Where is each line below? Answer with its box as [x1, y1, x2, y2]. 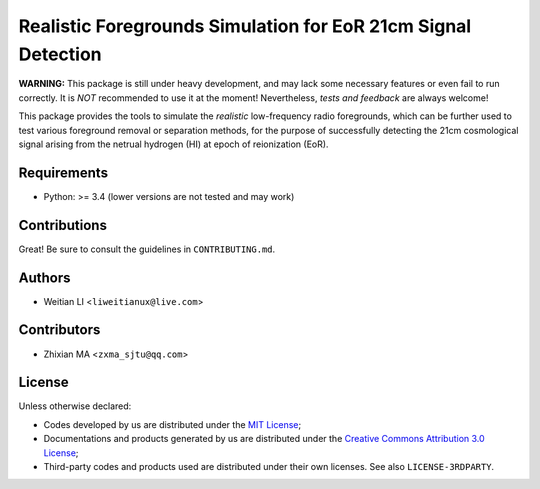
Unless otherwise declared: [18, 400, 132, 412]
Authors [18, 269, 71, 286]
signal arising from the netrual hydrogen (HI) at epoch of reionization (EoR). [18, 138, 329, 150]
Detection [18, 43, 102, 65]
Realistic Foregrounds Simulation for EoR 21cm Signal [18, 15, 472, 37]
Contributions [18, 216, 107, 234]
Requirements [18, 164, 109, 181]
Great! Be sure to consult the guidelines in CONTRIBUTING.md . [18, 243, 276, 255]
